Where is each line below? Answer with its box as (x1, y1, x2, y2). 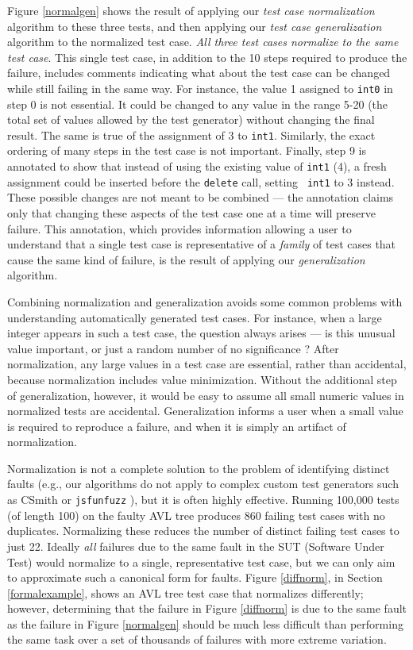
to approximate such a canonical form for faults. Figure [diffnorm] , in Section (7, 569, 383, 586)
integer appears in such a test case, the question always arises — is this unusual (7, 325, 396, 341)
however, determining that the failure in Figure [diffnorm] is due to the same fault (7, 600, 407, 617)
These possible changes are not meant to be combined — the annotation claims (7, 189, 394, 206)
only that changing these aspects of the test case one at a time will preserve (7, 204, 376, 221)
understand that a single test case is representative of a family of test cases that (7, 236, 396, 252)
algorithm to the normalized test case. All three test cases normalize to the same (7, 33, 399, 50)
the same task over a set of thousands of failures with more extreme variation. (7, 631, 387, 648)
